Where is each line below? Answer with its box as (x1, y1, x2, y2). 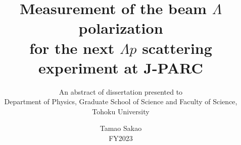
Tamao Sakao (100, 123, 142, 133)
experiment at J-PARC (38, 57, 203, 78)
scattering (142, 37, 212, 58)
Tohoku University (92, 106, 150, 116)
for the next (29, 37, 115, 58)
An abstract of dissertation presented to (59, 86, 183, 97)
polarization (78, 18, 163, 38)
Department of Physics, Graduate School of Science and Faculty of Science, (4, 96, 237, 107)
